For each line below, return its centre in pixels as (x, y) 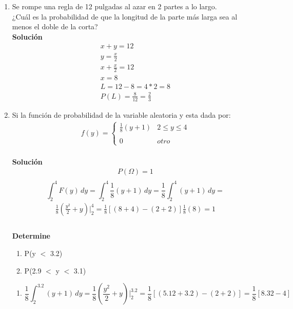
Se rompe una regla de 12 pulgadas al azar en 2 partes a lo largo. (114, 6)
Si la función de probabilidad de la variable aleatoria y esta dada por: (121, 114)
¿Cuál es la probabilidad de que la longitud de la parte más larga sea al (125, 16)
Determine (31, 236)
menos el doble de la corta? (55, 26)
